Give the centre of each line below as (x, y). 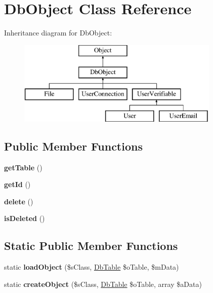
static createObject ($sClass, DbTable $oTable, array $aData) (103, 284)
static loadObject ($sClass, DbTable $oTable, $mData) (92, 267)
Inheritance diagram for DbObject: (58, 33)
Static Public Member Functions (91, 246)
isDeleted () (25, 218)
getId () (17, 184)
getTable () (23, 167)
